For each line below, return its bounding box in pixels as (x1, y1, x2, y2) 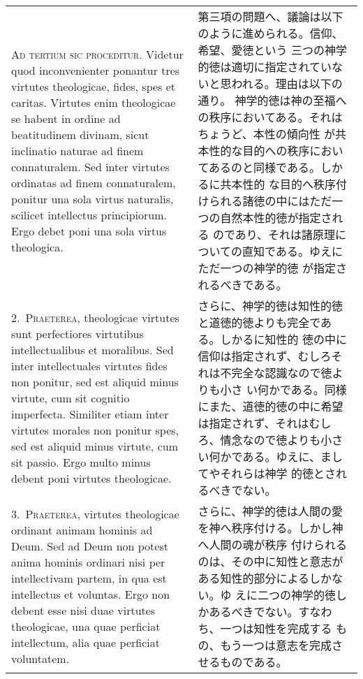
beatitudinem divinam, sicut (11, 126, 149, 143)
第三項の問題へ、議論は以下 (198, 8, 343, 24)
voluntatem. (11, 650, 70, 666)
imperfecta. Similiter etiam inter (11, 405, 169, 422)
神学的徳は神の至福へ (235, 92, 347, 108)
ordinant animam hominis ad (11, 522, 153, 538)
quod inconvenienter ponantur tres (11, 61, 180, 78)
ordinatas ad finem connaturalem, (11, 174, 176, 191)
